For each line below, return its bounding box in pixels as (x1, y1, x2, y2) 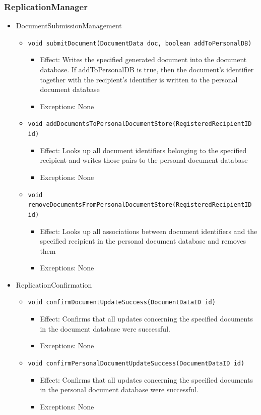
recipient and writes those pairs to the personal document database (40, 155, 248, 165)
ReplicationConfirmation (16, 279, 92, 290)
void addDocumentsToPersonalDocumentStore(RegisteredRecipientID (28, 120, 252, 128)
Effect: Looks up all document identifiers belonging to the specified (40, 145, 247, 155)
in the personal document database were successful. (40, 384, 199, 395)
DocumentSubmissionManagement (16, 20, 122, 31)
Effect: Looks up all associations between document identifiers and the (40, 225, 257, 236)
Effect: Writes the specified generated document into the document (40, 54, 247, 65)
